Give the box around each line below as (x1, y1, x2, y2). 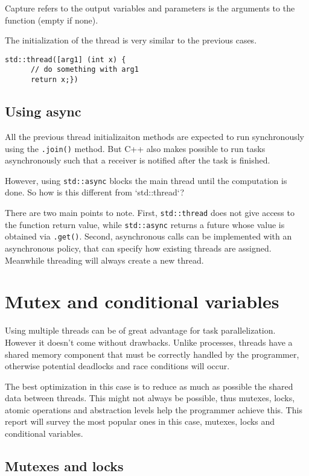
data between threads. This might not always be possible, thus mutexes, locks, (5, 392, 295, 404)
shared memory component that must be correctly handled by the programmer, (5, 347, 299, 360)
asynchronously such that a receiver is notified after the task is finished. (5, 154, 270, 167)
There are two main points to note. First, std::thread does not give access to (5, 206, 295, 219)
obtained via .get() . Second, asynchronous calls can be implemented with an (5, 230, 292, 243)
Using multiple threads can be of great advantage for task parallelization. (5, 324, 276, 337)
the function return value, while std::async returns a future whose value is (5, 218, 285, 230)
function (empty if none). (5, 13, 98, 26)
